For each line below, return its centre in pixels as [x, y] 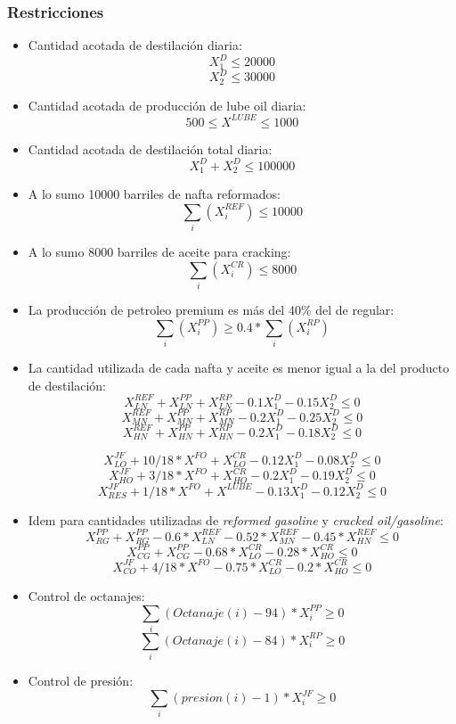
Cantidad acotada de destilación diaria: [135, 45]
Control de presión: [81, 680]
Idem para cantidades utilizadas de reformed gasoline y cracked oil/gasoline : [236, 519]
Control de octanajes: [86, 595]
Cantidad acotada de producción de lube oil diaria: [167, 105]
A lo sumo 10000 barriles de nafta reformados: [154, 194]
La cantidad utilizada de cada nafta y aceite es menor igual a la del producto [239, 368]
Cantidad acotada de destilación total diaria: [150, 148]
